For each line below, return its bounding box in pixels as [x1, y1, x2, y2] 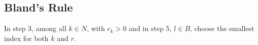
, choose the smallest [190, 23, 254, 33]
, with [86, 23, 105, 33]
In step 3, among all [4, 23, 67, 33]
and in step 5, [128, 23, 172, 33]
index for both [4, 32, 49, 43]
